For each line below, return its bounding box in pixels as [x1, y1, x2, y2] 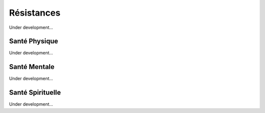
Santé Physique [9, 37, 58, 45]
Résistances [9, 7, 61, 18]
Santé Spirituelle [9, 89, 61, 97]
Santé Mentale [9, 63, 55, 71]
